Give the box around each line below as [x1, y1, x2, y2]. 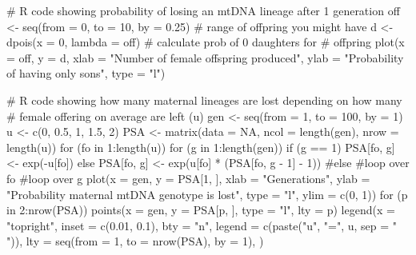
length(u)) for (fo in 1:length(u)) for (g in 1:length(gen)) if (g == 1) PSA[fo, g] [6, 138, 395, 155]
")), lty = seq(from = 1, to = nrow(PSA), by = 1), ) [6, 233, 264, 249]
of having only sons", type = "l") [6, 65, 166, 82]
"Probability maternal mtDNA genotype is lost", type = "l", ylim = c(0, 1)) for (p [6, 185, 408, 202]
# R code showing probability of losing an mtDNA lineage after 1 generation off [6, 2, 400, 18]
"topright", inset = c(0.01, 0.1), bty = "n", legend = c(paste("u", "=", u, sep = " [6, 217, 398, 233]
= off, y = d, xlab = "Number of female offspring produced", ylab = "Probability [6, 49, 404, 66]
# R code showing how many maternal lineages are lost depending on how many [6, 91, 402, 108]
